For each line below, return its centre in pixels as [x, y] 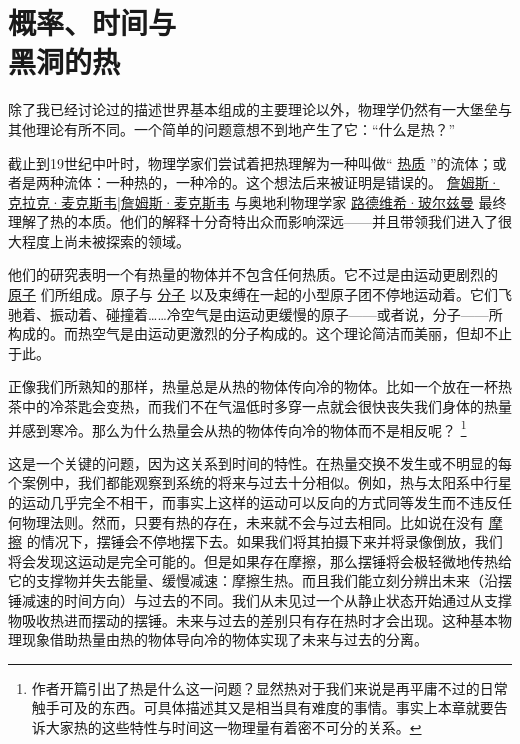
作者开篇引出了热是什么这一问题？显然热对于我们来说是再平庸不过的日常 [269, 687]
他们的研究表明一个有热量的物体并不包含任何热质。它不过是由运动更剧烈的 [253, 274]
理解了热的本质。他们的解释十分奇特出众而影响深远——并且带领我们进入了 [253, 221]
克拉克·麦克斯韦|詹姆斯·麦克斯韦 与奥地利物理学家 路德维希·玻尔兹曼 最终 [257, 201]
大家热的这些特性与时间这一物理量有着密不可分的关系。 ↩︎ [233, 727]
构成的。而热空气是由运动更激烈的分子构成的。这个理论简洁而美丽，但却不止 [260, 333]
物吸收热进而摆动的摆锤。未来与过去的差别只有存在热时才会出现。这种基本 [253, 619]
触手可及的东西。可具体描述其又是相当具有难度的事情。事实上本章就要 [262, 707]
